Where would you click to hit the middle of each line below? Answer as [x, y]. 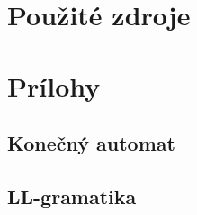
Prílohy [54, 85]
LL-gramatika [72, 196]
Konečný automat [91, 143]
